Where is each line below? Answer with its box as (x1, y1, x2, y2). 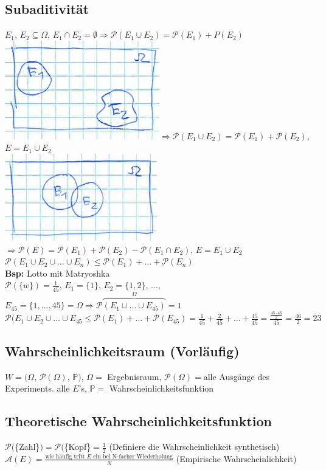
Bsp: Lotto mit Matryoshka (5, 266, 110, 279)
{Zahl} (15, 440, 40, 453)
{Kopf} (64, 440, 91, 453)
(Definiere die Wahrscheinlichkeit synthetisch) (109, 440, 280, 453)
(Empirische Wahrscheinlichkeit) (176, 452, 297, 465)
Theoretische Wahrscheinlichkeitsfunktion (5, 412, 272, 430)
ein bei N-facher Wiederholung (93, 453, 173, 460)
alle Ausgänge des (203, 370, 269, 382)
